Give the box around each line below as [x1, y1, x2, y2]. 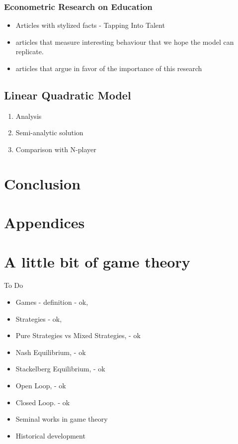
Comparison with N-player [15, 144, 96, 154]
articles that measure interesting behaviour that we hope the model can [15, 36, 234, 47]
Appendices [4, 212, 85, 233]
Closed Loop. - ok [15, 397, 70, 407]
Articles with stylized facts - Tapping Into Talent [15, 20, 165, 30]
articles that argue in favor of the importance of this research [15, 63, 202, 73]
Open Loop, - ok [15, 380, 66, 391]
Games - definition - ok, [15, 297, 88, 307]
